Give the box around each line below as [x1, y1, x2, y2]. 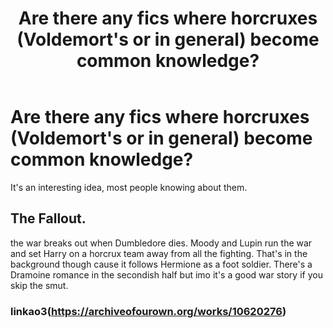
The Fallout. [10, 210, 87, 227]
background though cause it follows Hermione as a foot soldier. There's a [10, 258, 313, 270]
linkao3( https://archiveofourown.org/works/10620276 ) [10, 304, 287, 318]
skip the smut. [10, 279, 69, 291]
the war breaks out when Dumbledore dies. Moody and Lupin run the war [10, 237, 313, 249]
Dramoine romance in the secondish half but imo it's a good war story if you [10, 268, 323, 281]
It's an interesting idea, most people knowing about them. [10, 181, 248, 193]
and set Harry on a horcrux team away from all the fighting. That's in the [10, 247, 308, 259]
